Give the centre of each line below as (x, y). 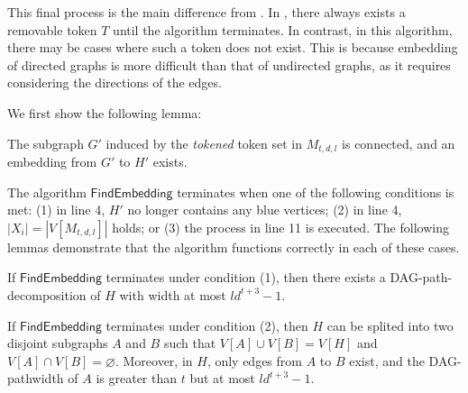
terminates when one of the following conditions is (316, 192)
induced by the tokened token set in (204, 143)
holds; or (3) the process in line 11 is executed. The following (280, 227)
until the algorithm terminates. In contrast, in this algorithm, (283, 29)
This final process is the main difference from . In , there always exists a (206, 12)
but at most (222, 378)
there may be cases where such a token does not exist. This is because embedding (233, 47)
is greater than (137, 378)
